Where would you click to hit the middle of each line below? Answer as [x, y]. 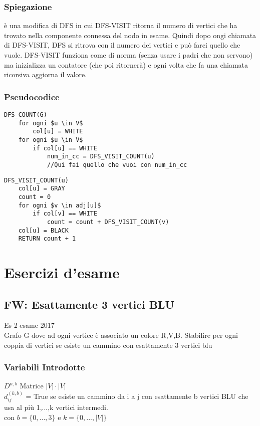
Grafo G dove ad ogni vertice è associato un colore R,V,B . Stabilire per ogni [121, 335]
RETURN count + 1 [47, 239]
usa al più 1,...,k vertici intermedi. [56, 407]
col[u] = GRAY [42, 189]
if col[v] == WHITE [65, 214]
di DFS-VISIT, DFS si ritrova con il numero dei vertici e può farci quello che [122, 45]
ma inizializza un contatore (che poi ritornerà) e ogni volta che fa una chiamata [126, 64]
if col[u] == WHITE [65, 148]
